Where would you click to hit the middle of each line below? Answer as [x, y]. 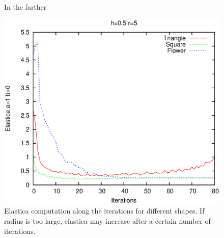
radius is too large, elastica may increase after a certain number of [107, 221]
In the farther [25, 7]
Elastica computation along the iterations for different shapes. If [104, 211]
